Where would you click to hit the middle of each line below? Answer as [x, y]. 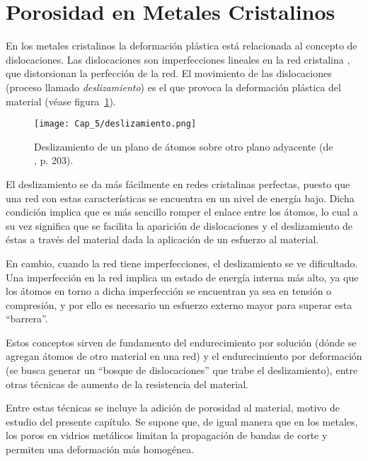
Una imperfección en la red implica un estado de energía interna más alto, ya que [182, 277]
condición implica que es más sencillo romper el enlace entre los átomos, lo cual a [182, 212]
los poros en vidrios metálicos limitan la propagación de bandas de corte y [167, 435]
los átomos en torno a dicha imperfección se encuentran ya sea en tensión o [169, 291]
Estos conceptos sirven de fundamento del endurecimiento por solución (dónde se [181, 342]
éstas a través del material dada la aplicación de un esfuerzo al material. [162, 239]
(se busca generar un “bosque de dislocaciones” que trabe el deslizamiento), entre [182, 370]
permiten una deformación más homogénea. [100, 449]
